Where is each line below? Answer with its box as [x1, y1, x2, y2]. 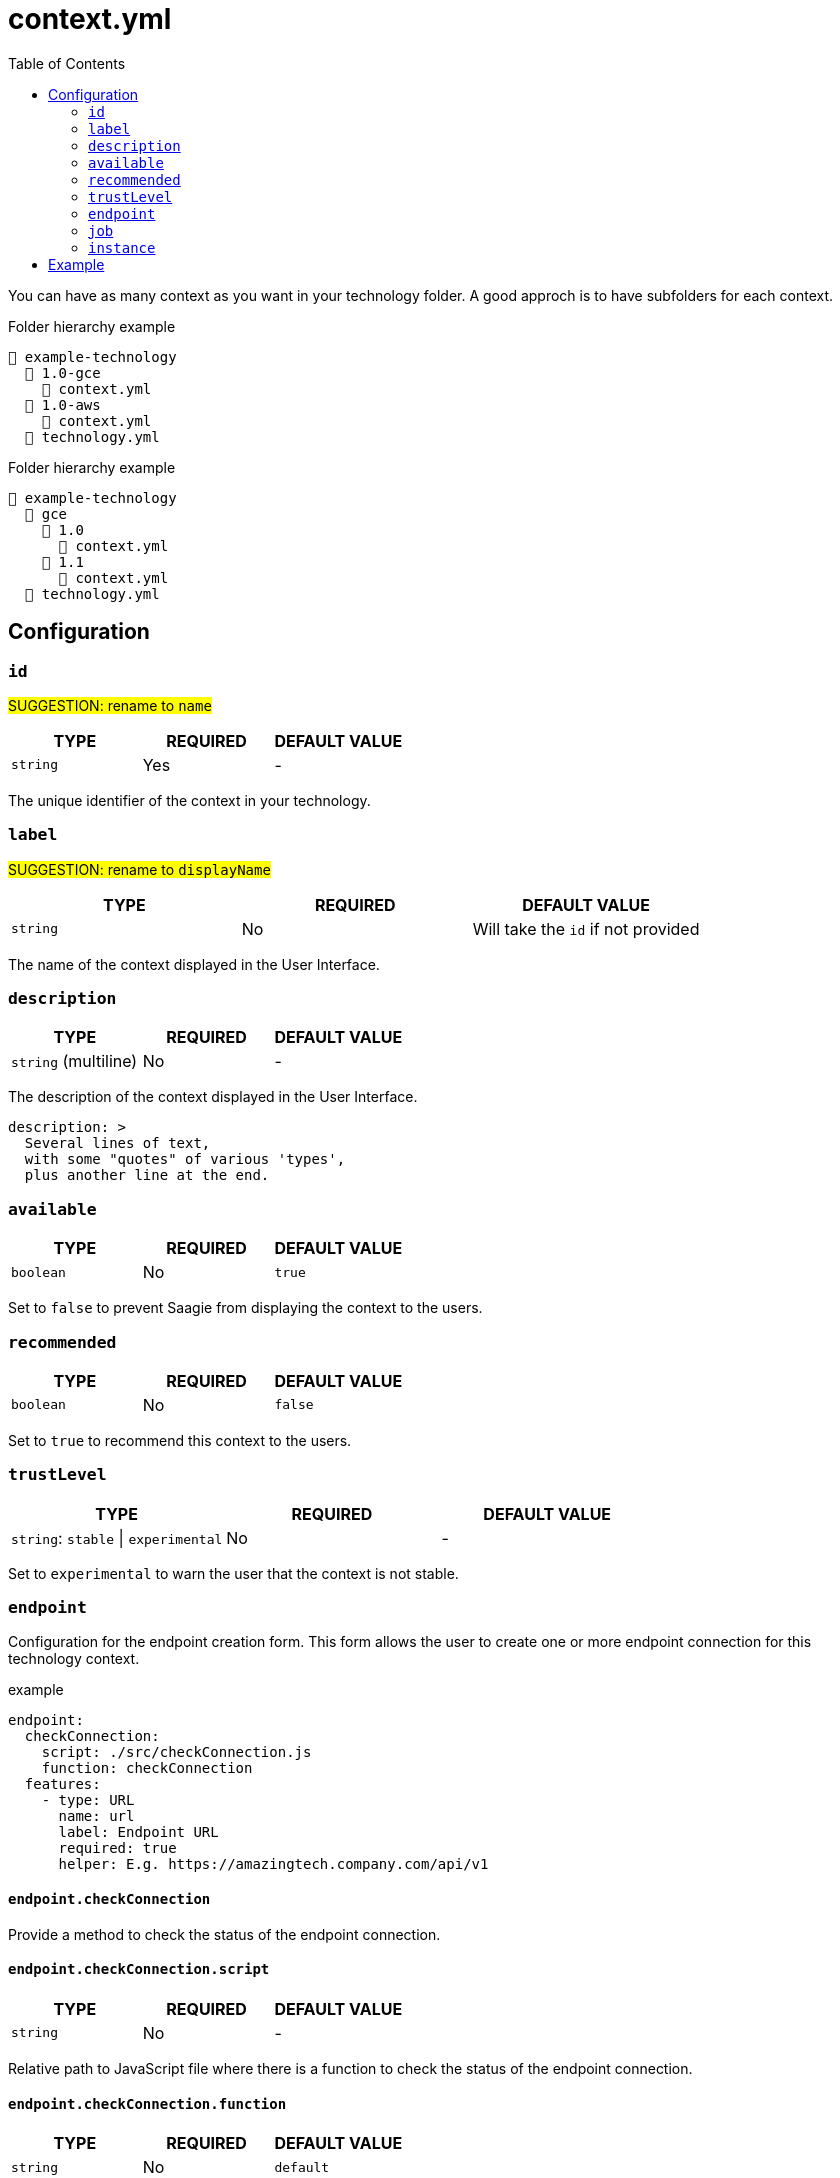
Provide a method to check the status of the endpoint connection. [8, 1925, 441, 1943]
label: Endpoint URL [58, 1824, 219, 1841]
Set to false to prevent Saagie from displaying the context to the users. [8, 1299, 483, 1317]
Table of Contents [8, 54, 126, 72]
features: [24, 1776, 101, 1793]
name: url [58, 1808, 135, 1825]
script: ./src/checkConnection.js [41, 1744, 312, 1761]
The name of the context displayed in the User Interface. [8, 955, 380, 973]
